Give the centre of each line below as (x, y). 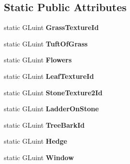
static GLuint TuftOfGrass (46, 43)
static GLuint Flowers (38, 60)
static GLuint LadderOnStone (52, 109)
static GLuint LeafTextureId (49, 76)
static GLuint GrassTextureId (51, 27)
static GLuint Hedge (36, 141)
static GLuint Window (39, 157)
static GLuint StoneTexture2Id (53, 92)
